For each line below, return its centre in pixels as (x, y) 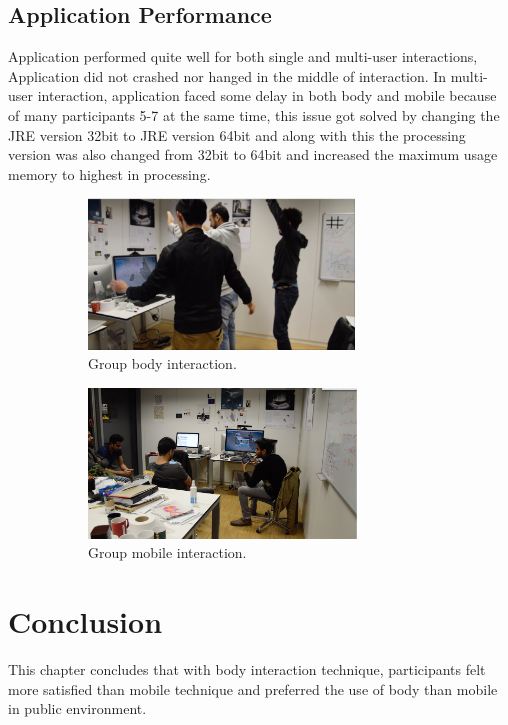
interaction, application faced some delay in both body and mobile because (267, 95)
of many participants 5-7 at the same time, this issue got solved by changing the (254, 114)
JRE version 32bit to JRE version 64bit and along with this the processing (237, 134)
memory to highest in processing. (109, 173)
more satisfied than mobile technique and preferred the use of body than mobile (253, 688)
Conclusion (85, 621)
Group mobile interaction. (167, 552)
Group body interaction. (162, 363)
